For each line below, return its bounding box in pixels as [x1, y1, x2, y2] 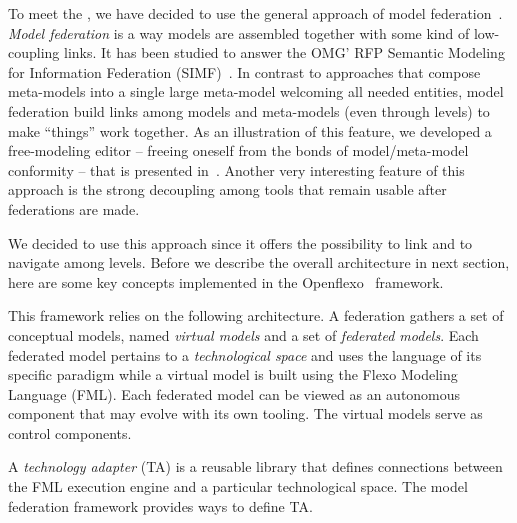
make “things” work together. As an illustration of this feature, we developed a [8, 120, 492, 141]
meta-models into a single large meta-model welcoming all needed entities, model [8, 81, 504, 102]
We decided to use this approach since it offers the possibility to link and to [8, 232, 473, 253]
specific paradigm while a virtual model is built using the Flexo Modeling [8, 364, 458, 385]
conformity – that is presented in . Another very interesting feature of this [8, 159, 465, 180]
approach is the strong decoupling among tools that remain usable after [8, 179, 447, 200]
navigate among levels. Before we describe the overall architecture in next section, [8, 252, 510, 273]
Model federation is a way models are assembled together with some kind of [8, 22, 470, 43]
